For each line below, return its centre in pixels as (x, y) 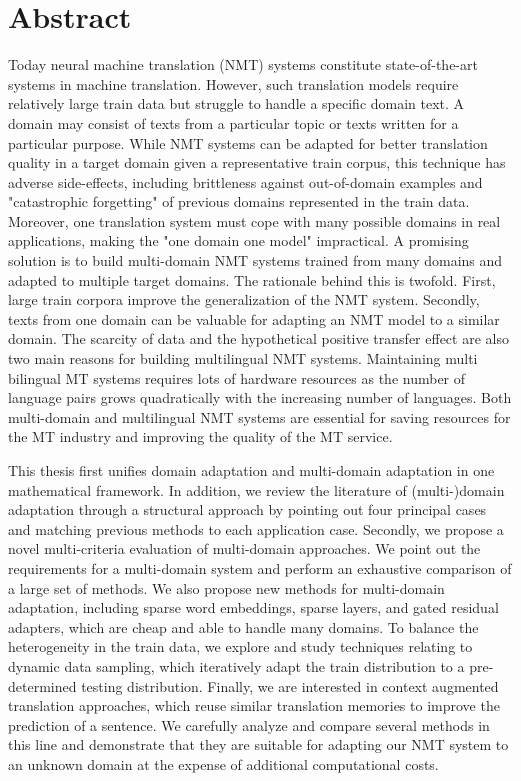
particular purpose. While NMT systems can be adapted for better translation (248, 142)
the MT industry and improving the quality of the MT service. (200, 436)
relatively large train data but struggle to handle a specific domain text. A (236, 103)
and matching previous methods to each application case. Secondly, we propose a (256, 528)
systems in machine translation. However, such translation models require (233, 83)
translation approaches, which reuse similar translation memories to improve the (254, 705)
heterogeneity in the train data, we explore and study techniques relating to (240, 646)
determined (42, 685)
